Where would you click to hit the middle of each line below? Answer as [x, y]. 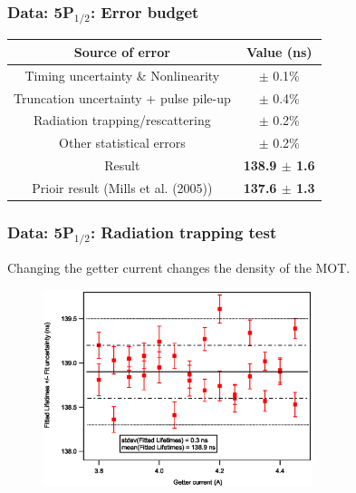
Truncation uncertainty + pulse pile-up [122, 97]
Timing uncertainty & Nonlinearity [122, 75]
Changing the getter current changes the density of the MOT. [179, 268]
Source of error [122, 51]
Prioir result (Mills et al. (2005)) [122, 187]
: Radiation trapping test [183, 232]
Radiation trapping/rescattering [122, 120]
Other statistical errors [122, 143]
